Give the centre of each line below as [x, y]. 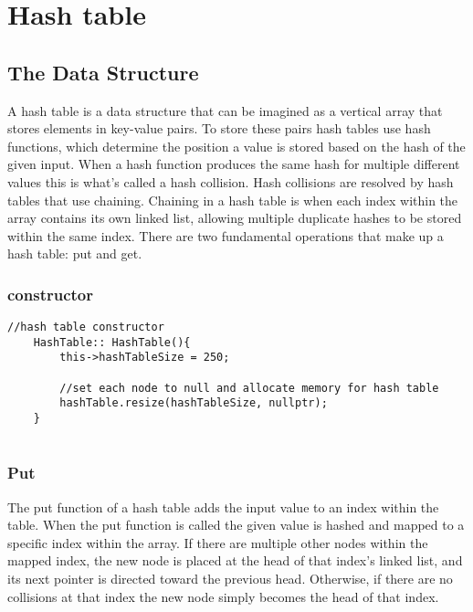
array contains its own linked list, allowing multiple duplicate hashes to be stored [235, 218]
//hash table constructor [86, 327]
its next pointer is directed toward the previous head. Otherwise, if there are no [230, 578]
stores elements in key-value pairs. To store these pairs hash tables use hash [219, 128]
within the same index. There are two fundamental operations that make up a [226, 235]
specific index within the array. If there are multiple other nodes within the [218, 542]
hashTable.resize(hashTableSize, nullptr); [194, 403]
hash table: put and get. [75, 253]
